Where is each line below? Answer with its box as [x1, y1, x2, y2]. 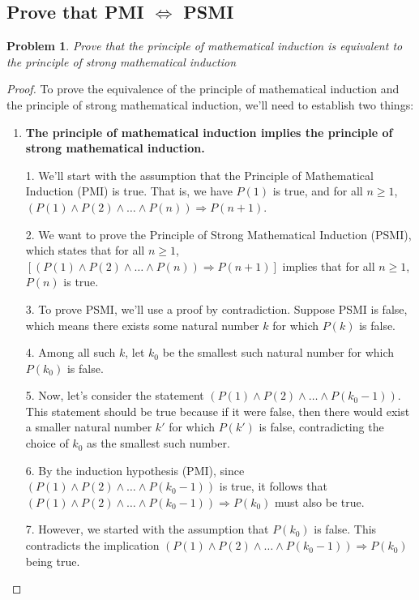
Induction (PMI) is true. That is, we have [25, 182, 233, 199]
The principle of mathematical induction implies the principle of [25, 123, 393, 140]
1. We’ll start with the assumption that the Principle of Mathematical [25, 166, 374, 183]
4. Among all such [25, 344, 116, 361]
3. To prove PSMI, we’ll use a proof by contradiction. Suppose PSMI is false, [25, 300, 408, 317]
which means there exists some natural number [25, 316, 259, 333]
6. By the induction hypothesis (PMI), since [25, 461, 245, 478]
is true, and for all [272, 182, 363, 199]
